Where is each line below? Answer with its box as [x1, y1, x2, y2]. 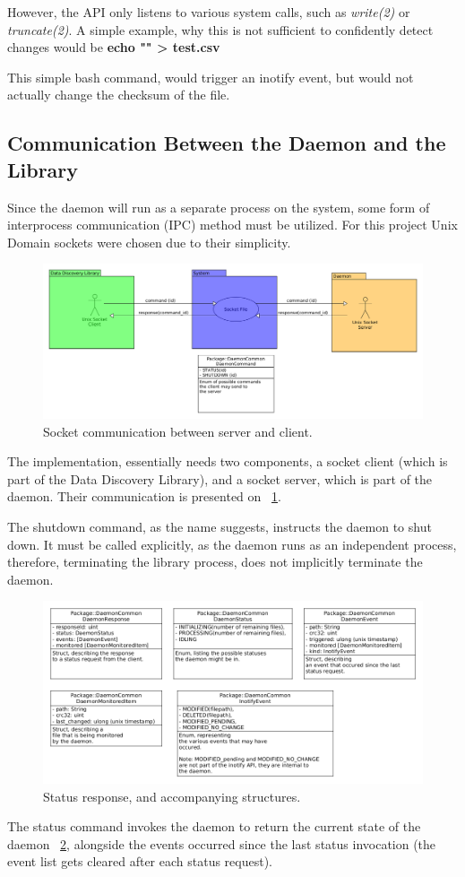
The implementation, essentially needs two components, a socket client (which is [7, 452, 448, 471]
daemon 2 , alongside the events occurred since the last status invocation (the [7, 834, 436, 853]
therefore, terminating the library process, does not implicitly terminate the [7, 552, 423, 571]
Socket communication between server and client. [43, 421, 313, 440]
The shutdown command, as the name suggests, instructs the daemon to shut [7, 517, 432, 535]
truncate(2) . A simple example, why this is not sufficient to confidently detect [7, 20, 434, 39]
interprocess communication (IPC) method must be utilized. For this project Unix [7, 215, 458, 234]
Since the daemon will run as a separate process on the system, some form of [7, 197, 430, 216]
